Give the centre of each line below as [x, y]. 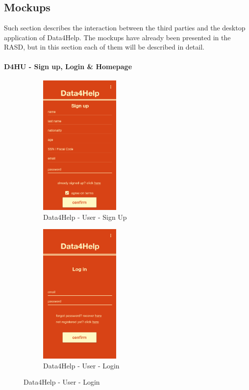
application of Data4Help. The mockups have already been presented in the [117, 37]
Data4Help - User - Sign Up [85, 217]
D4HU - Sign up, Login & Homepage [68, 66]
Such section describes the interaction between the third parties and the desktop [125, 28]
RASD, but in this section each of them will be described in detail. [104, 47]
